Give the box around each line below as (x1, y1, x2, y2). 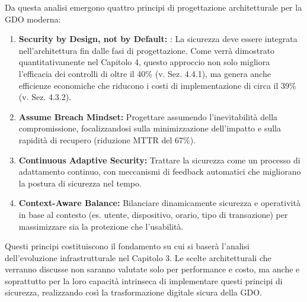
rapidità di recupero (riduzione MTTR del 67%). (18, 133, 196, 146)
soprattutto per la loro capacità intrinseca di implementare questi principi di (5, 274, 283, 287)
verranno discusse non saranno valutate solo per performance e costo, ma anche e (5, 263, 300, 275)
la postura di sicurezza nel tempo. (18, 176, 142, 189)
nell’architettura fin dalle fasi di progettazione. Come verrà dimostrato (18, 44, 275, 56)
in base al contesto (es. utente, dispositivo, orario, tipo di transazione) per (18, 208, 288, 220)
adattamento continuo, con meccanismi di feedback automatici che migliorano (18, 165, 301, 178)
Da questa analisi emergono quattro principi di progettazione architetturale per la (5, 1, 302, 13)
